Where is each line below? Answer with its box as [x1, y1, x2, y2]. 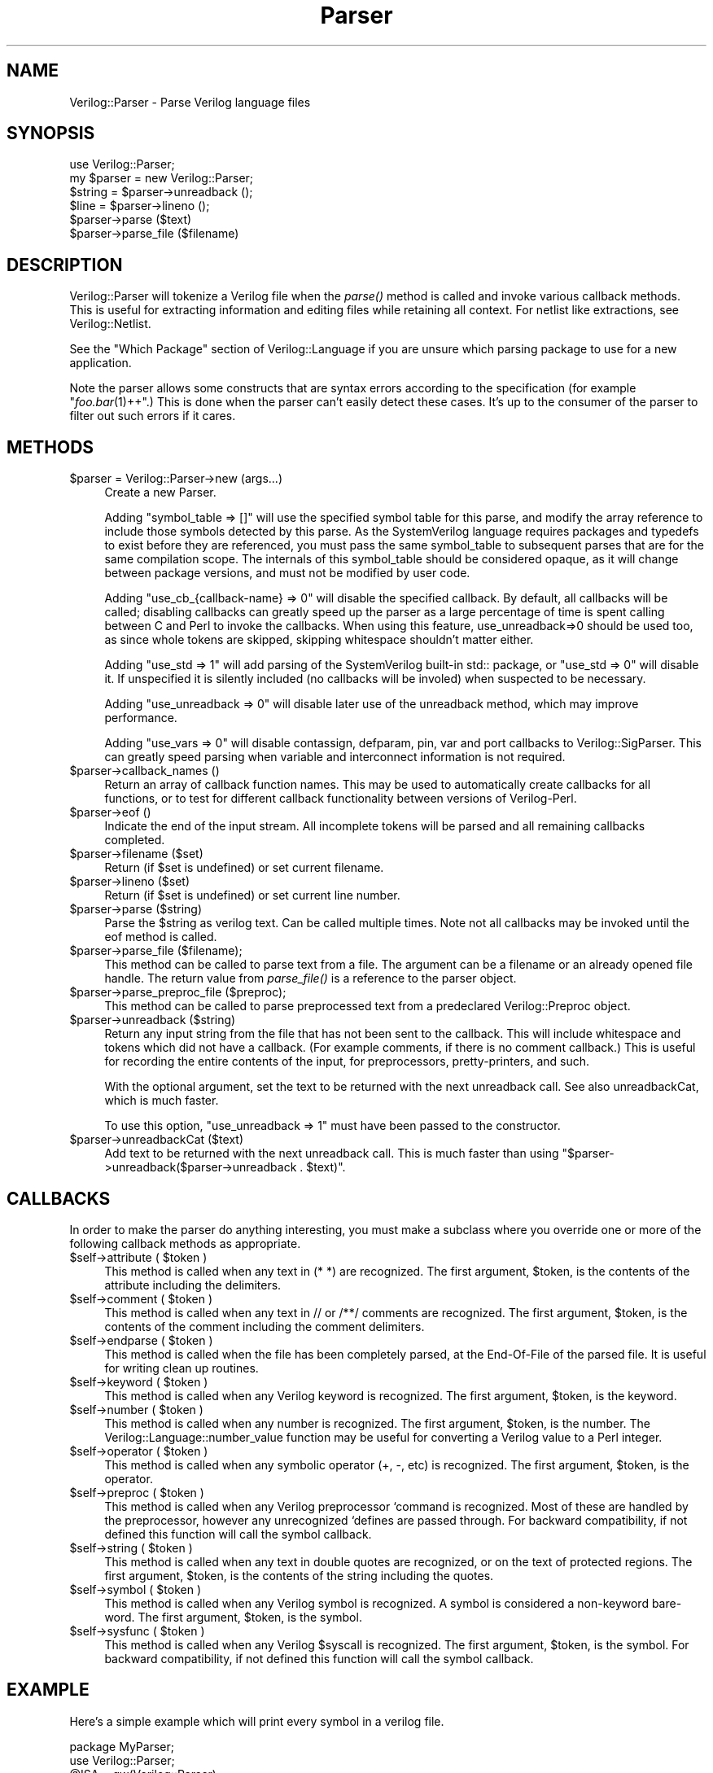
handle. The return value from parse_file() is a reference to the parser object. [104, 971, 517, 986]
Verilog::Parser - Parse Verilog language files [69, 94, 311, 109]
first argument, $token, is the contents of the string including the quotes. [104, 1568, 494, 1583]
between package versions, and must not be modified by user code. [104, 566, 470, 580]
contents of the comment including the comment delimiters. [104, 1319, 425, 1333]
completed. [104, 833, 165, 847]
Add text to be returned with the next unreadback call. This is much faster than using [104, 1146, 559, 1161]
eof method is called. [104, 930, 217, 944]
